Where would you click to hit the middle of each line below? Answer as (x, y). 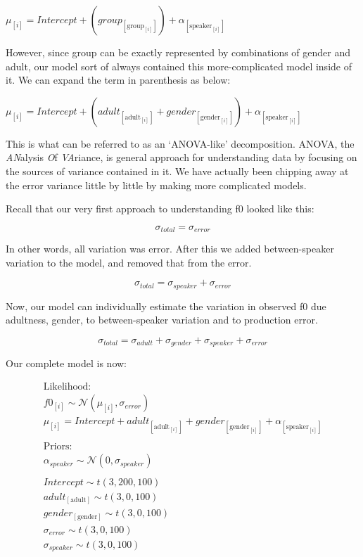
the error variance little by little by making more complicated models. (156, 185)
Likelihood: (67, 387)
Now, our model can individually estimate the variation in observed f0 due (166, 306)
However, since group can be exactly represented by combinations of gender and (178, 52)
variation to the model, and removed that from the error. (129, 262)
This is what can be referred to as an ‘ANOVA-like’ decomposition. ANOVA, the (180, 143)
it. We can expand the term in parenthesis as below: (118, 80)
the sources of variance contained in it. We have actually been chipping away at (177, 171)
